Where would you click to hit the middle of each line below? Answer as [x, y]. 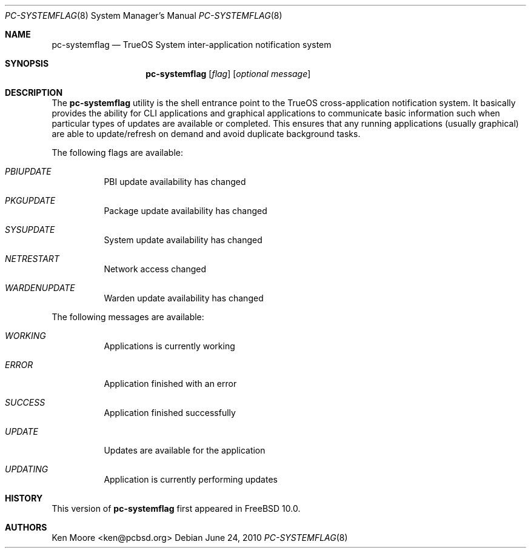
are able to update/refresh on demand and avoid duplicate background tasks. [206, 134]
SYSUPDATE [30, 230]
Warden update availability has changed [184, 298]
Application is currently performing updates [191, 479]
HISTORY [24, 498]
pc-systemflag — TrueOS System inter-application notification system [192, 45]
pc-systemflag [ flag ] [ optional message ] [228, 74]
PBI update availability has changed [175, 182]
